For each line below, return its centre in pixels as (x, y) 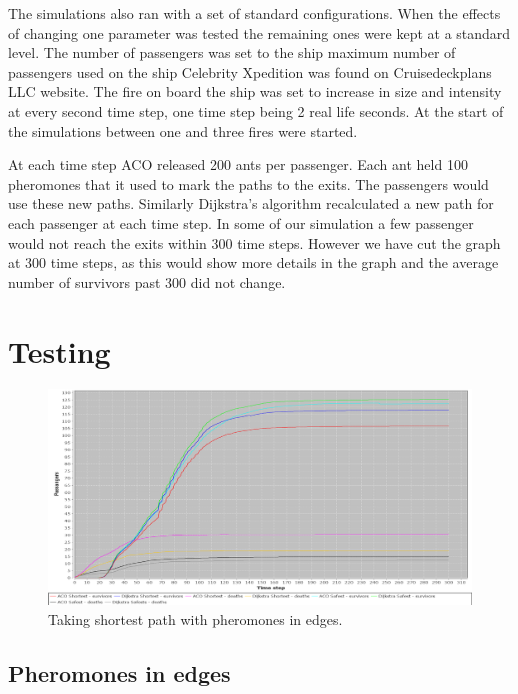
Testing (59, 350)
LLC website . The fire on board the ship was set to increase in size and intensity (255, 91)
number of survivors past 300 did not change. (147, 281)
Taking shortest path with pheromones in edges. (195, 618)
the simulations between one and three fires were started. (183, 130)
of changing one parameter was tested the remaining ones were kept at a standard (259, 32)
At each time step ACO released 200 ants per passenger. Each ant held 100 (238, 164)
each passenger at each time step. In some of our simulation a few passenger (241, 222)
